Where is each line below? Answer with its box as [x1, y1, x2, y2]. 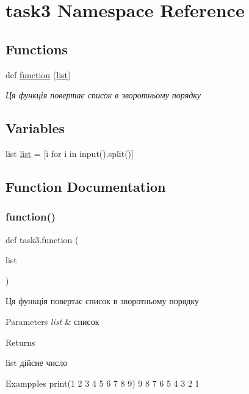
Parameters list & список [5, 315, 99, 327]
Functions [5, 39, 68, 58]
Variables [5, 119, 65, 137]
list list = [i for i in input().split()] [5, 147, 134, 159]
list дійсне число [5, 356, 68, 369]
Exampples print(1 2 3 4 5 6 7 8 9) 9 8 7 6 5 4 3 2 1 [5, 376, 200, 389]
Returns [5, 335, 35, 348]
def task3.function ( [5, 233, 79, 246]
